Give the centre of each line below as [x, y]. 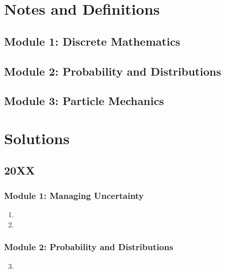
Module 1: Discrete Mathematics [92, 41]
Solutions [37, 138]
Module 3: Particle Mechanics [84, 101]
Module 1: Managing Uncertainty [74, 195]
